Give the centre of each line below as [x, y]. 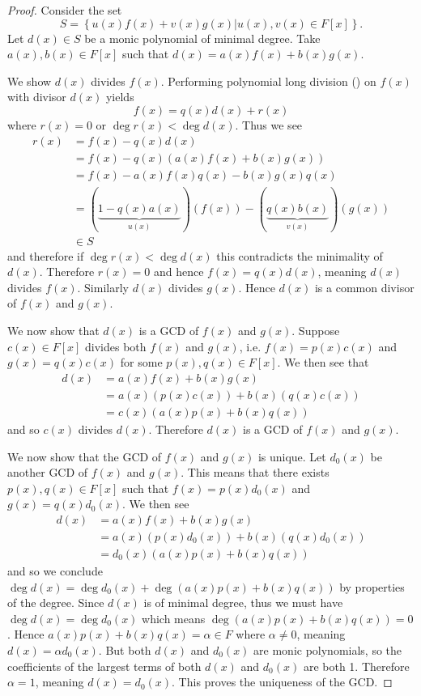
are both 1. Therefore [356, 666]
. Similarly [103, 287]
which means [174, 618]
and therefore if [46, 255]
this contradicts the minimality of [300, 255]
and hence [179, 272]
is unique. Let [292, 456]
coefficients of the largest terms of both [104, 666]
